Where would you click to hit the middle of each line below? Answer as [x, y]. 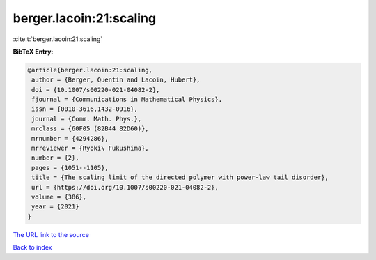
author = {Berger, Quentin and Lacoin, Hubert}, [116, 80]
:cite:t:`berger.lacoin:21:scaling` [58, 39]
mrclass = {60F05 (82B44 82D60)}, [90, 129]
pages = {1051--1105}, [70, 168]
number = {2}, [55, 158]
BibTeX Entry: [33, 52]
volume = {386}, [59, 197]
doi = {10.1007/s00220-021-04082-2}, [96, 90]
